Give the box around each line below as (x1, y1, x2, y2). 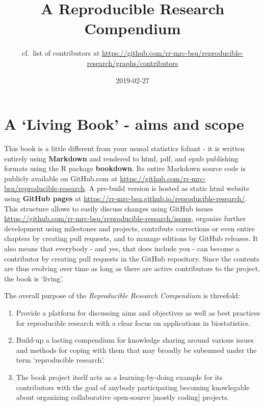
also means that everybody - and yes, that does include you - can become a (4, 243, 240, 253)
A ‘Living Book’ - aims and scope (4, 113, 244, 134)
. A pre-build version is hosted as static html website (85, 183, 250, 194)
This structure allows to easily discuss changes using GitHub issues (4, 203, 214, 213)
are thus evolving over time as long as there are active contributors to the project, (4, 263, 260, 274)
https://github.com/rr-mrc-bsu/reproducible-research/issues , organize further (4, 213, 246, 224)
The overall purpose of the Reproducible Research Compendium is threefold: (4, 290, 240, 301)
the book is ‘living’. (4, 273, 64, 283)
